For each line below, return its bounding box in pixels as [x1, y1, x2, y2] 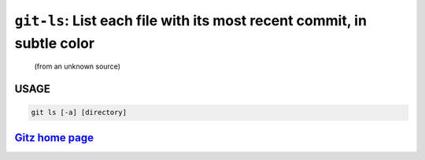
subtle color [14, 34, 94, 52]
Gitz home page [14, 131, 94, 144]
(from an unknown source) [34, 61, 121, 71]
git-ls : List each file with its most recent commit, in [14, 12, 368, 29]
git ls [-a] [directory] [31, 108, 128, 117]
